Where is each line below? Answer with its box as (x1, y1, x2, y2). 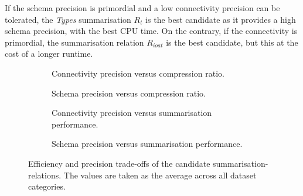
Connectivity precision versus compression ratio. (52, 67, 224, 79)
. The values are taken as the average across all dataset (59, 169, 257, 181)
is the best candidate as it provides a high (145, 13, 296, 25)
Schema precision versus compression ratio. (52, 87, 206, 99)
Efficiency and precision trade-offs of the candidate (28, 157, 210, 169)
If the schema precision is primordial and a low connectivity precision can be (5, 2, 280, 13)
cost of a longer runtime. (5, 47, 93, 60)
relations (28, 169, 59, 181)
